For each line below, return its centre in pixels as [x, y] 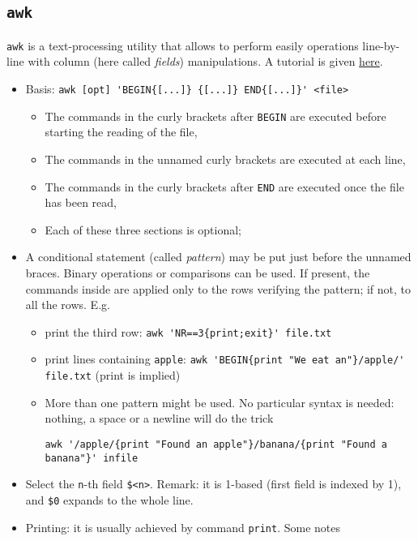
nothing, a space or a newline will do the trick [159, 418]
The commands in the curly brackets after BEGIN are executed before [215, 116]
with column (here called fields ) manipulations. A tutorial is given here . [205, 61]
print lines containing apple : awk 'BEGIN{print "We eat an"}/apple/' [225, 359]
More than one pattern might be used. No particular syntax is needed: [220, 402]
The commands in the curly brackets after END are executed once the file [224, 186]
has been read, [81, 202]
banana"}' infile [92, 458]
